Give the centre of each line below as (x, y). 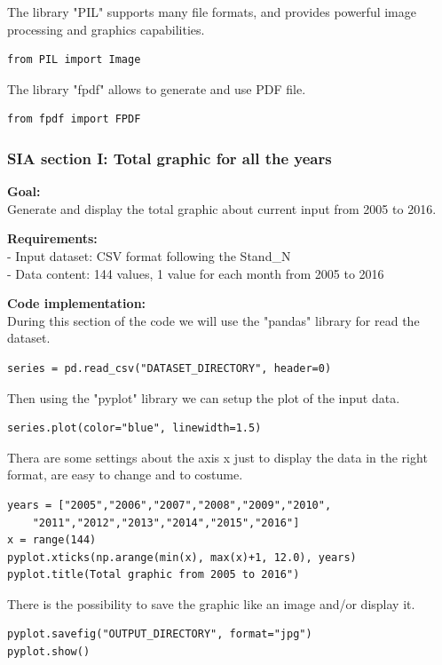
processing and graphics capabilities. (106, 29)
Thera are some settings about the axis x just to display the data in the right (217, 457)
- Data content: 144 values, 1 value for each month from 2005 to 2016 (196, 273)
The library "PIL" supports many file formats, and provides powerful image (212, 12)
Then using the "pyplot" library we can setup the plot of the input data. (204, 397)
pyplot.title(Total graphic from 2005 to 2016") (154, 575)
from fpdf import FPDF (74, 119)
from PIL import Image (74, 60)
